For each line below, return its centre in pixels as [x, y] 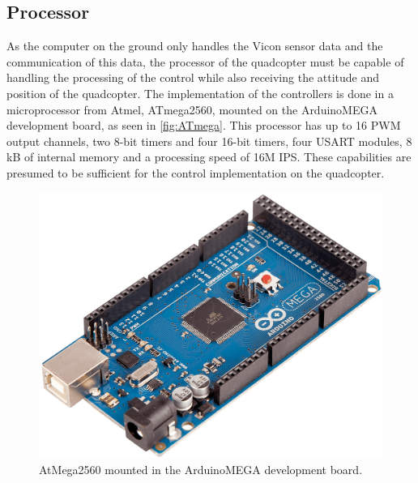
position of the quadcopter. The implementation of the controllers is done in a [200, 93]
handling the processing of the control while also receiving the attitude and [193, 77]
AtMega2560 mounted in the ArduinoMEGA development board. [201, 469]
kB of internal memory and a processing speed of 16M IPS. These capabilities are [209, 157]
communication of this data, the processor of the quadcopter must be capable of [205, 61]
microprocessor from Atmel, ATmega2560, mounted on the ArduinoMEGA [192, 109]
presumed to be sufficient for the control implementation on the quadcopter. [196, 172]
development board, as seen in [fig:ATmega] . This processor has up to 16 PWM [204, 125]
